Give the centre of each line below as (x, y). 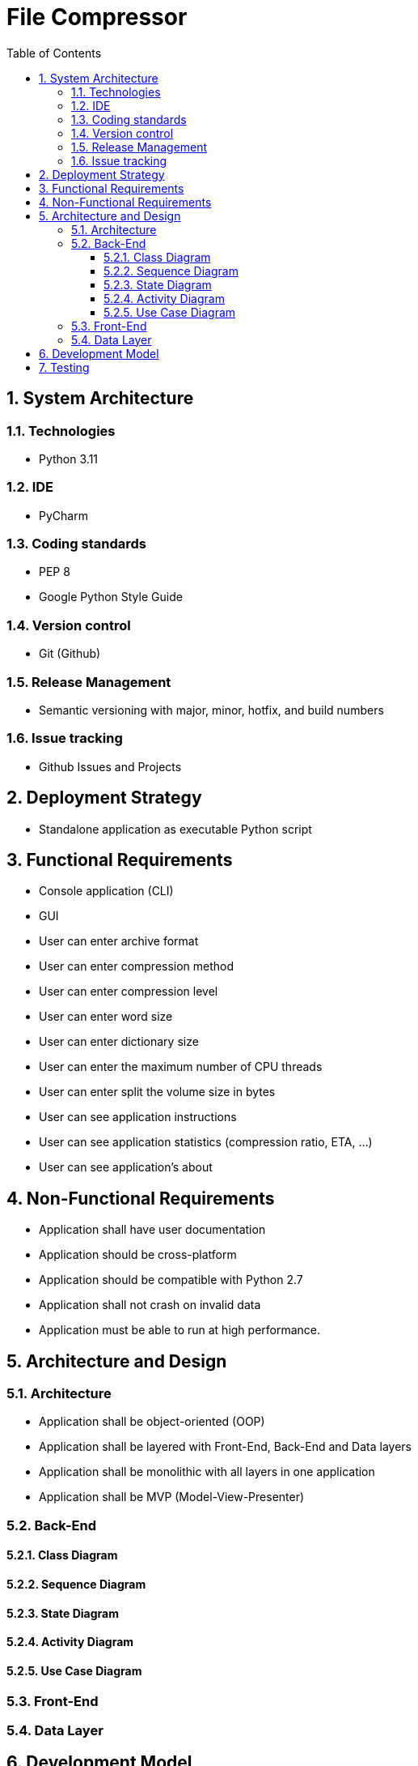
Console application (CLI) (106, 891)
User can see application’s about (126, 1167)
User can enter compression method (137, 966)
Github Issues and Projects (110, 766)
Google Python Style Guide (111, 597)
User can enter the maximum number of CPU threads (181, 1067)
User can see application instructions (138, 1117)
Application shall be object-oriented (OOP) (152, 1422)
